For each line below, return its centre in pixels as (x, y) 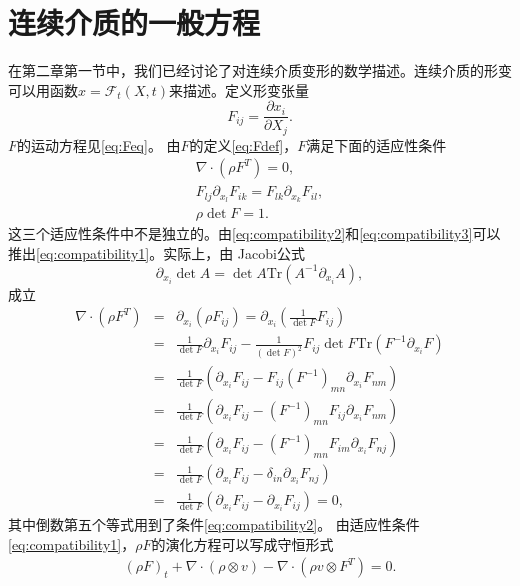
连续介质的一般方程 (134, 22)
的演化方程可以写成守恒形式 (242, 543)
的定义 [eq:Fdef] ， (243, 144)
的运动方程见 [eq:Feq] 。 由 (99, 144)
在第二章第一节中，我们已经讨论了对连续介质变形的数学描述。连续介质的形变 (260, 70)
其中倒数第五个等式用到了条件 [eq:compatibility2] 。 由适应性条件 (214, 524)
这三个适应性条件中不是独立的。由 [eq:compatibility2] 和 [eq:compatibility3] (240, 233)
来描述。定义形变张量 (239, 89)
